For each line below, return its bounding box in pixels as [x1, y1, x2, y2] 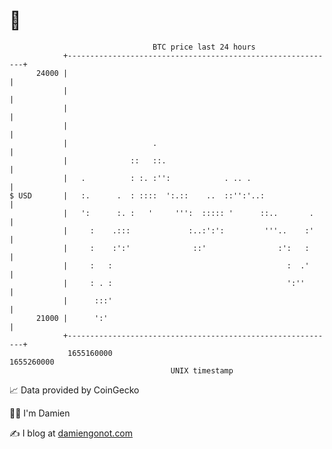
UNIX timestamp [170, 365, 234, 376]
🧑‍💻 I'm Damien [9, 407, 71, 419]
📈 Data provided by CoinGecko [9, 384, 140, 396]
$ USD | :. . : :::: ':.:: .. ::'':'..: [9, 190, 266, 201]
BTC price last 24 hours [152, 42, 256, 52]
